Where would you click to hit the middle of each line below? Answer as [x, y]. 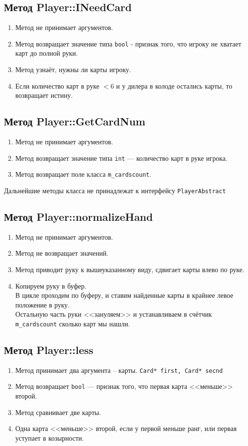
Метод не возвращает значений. [62, 253]
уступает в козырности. [50, 438]
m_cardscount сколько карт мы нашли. [73, 323]
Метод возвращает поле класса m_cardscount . [83, 174]
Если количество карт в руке [57, 85]
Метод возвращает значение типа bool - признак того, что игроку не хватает [128, 43]
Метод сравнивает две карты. [58, 412]
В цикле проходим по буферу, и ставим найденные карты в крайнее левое [124, 295]
